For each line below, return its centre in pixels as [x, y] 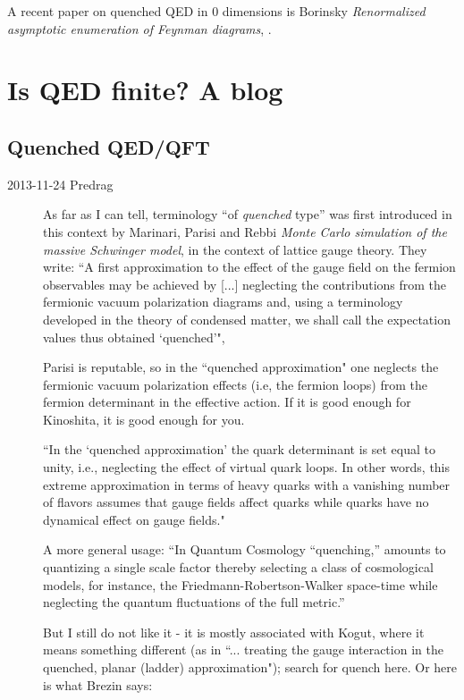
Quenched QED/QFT [109, 146]
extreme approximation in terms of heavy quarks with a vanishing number [247, 484]
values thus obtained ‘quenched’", [134, 337]
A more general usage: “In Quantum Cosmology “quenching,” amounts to [245, 549]
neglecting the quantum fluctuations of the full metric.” [194, 602]
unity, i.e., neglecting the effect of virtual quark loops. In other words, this [247, 467]
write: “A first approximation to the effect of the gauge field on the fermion [249, 267]
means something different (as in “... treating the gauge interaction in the [243, 649]
